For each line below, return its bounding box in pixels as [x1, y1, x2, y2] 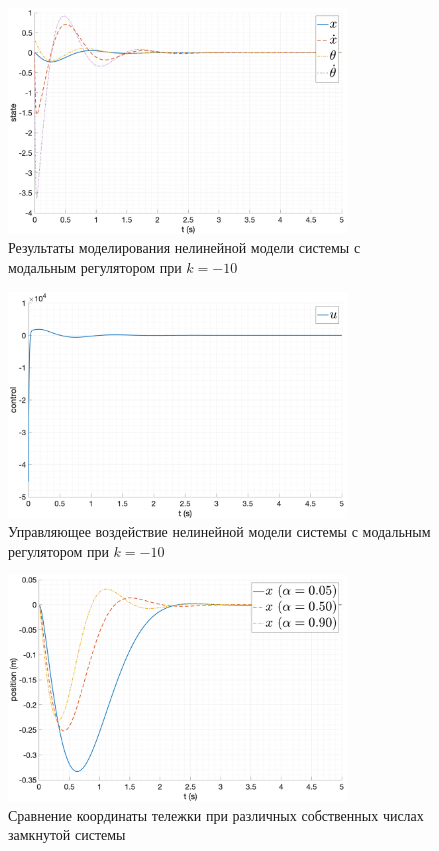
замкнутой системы [8, 824, 126, 845]
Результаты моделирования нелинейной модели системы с [8, 237, 361, 258]
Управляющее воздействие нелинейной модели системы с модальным [8, 521, 431, 542]
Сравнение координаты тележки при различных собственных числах [8, 804, 424, 825]
